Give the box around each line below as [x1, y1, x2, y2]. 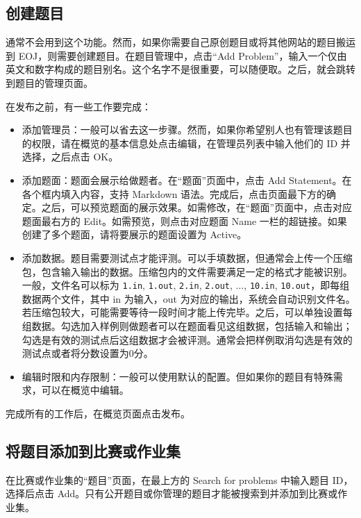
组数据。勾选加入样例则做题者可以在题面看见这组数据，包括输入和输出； [22, 318, 353, 333]
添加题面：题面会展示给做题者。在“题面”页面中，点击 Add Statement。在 [22, 172, 352, 187]
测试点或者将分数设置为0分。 [22, 346, 153, 360]
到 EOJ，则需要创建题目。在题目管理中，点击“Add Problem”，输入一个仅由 [6, 48, 347, 62]
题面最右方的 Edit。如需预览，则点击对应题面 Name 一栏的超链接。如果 [22, 213, 347, 228]
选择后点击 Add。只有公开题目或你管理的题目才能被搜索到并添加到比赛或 [6, 486, 338, 501]
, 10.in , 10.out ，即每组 [244, 278, 350, 292]
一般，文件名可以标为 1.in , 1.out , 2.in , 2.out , [22, 278, 233, 292]
